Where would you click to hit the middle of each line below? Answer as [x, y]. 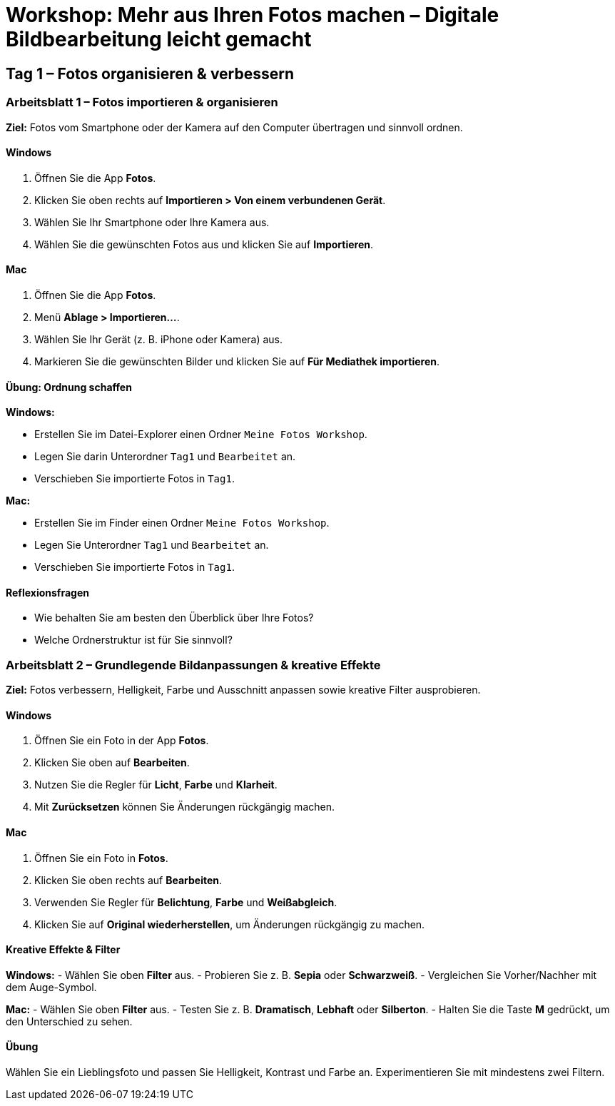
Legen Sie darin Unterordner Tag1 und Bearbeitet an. [165, 457]
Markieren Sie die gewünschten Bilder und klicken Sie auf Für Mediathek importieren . [237, 361]
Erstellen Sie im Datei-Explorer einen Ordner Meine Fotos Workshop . [201, 435]
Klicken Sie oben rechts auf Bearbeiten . [128, 880]
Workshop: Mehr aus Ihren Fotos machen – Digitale [253, 15]
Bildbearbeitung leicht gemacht [159, 39]
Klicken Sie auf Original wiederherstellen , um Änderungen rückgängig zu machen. [230, 924]
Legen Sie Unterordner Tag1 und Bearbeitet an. [152, 545]
